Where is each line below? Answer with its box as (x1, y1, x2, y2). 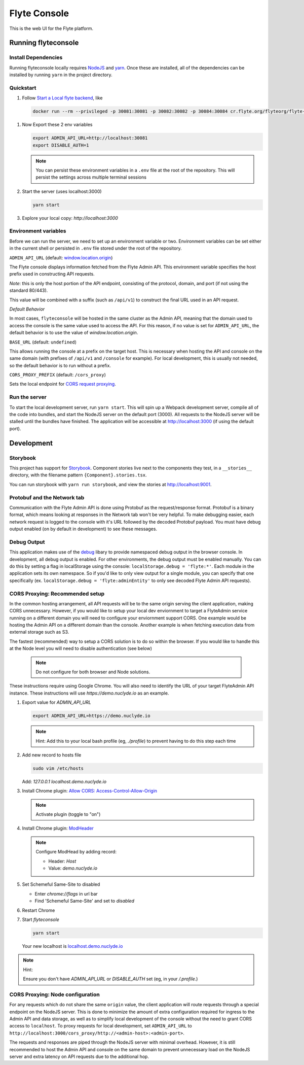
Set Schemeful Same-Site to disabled (22, 881, 100, 887)
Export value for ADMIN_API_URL (22, 699, 91, 705)
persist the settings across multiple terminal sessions (35, 174, 147, 180)
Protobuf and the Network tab (9, 494, 85, 501)
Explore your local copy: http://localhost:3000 (22, 215, 119, 221)
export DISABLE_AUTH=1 (32, 142, 89, 148)
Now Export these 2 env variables (22, 122, 93, 128)
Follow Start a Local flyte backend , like (22, 95, 103, 101)
